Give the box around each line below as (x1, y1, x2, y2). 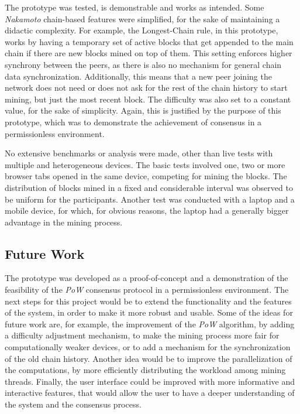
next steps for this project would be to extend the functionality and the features (5, 295, 292, 307)
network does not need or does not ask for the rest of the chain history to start (5, 81, 288, 94)
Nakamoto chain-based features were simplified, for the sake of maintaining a (5, 12, 280, 25)
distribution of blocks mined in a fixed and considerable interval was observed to (5, 181, 293, 193)
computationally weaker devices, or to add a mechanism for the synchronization (5, 341, 291, 353)
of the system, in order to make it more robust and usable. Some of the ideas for (5, 306, 293, 319)
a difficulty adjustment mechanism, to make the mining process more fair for (5, 329, 280, 341)
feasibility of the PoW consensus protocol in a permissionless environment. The (5, 283, 289, 296)
